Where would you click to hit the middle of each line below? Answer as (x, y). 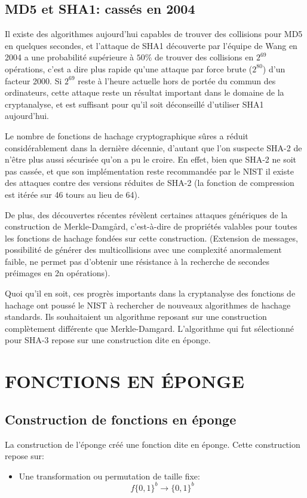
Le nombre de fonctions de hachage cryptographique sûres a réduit (127, 135)
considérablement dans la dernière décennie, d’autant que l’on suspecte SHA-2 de (153, 147)
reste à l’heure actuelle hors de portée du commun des (177, 80)
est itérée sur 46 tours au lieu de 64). (72, 194)
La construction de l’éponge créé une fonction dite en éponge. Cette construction (153, 444)
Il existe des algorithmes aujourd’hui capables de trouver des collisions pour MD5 (154, 34)
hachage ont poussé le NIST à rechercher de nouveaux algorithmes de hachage (148, 305)
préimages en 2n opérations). (58, 273)
